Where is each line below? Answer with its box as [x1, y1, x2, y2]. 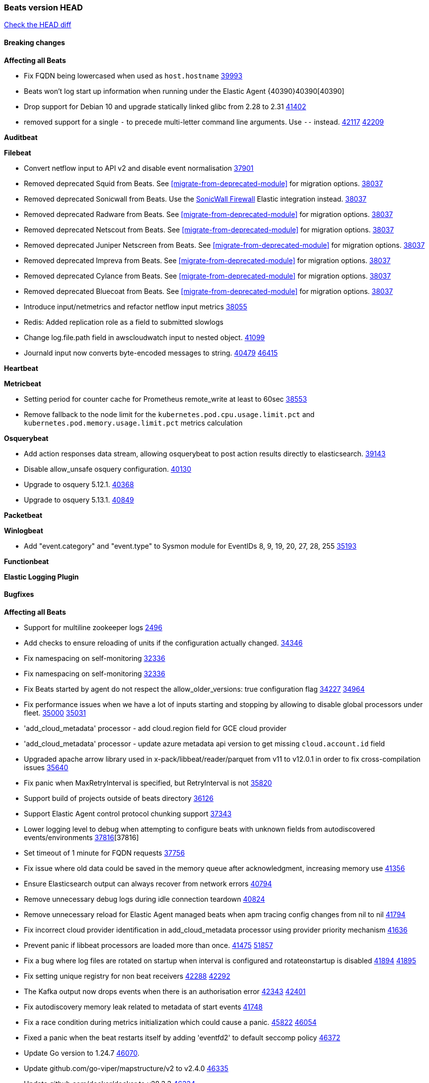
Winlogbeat [4, 526, 43, 535]
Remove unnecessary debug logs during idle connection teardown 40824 [24, 894, 265, 903]
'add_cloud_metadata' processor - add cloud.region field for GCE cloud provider [24, 723, 287, 732]
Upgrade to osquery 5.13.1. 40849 [24, 495, 134, 504]
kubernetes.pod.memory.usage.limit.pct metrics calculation [24, 418, 243, 427]
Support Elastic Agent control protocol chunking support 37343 [24, 809, 232, 818]
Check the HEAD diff [4, 20, 71, 29]
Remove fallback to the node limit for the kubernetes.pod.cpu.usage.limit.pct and [24, 410, 315, 419]
